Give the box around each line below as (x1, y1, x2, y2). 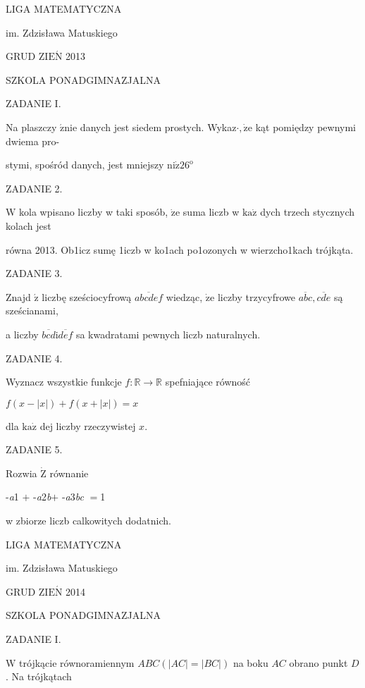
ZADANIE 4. (6, 350, 63, 365)
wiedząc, (166, 289, 203, 304)
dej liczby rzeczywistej (39, 418, 136, 433)
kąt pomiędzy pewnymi (255, 119, 356, 134)
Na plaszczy (6, 119, 57, 134)
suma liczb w (182, 204, 240, 219)
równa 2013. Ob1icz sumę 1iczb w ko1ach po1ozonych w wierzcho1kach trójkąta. (6, 242, 354, 257)
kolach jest (6, 218, 51, 233)
